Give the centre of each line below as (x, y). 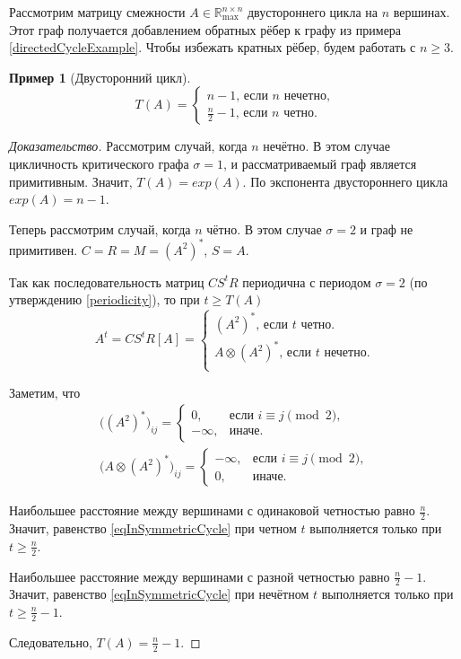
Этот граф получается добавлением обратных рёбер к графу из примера (205, 29)
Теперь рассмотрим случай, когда (100, 228)
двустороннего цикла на (312, 12)
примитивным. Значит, (71, 181)
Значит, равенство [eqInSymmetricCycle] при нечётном (159, 594)
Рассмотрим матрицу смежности (97, 12)
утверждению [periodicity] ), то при (104, 299)
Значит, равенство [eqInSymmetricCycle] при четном (153, 528)
